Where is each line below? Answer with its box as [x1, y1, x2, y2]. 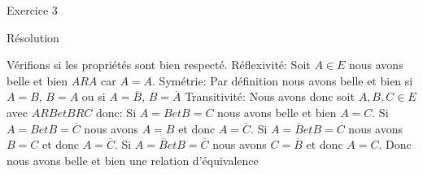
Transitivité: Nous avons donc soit [185, 88, 355, 105]
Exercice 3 [7, 2, 58, 18]
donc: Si [96, 103, 137, 120]
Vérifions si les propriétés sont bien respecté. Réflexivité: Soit [7, 56, 311, 73]
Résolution [7, 28, 59, 46]
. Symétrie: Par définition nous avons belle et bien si [152, 72, 413, 89]
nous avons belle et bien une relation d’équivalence [7, 151, 259, 168]
